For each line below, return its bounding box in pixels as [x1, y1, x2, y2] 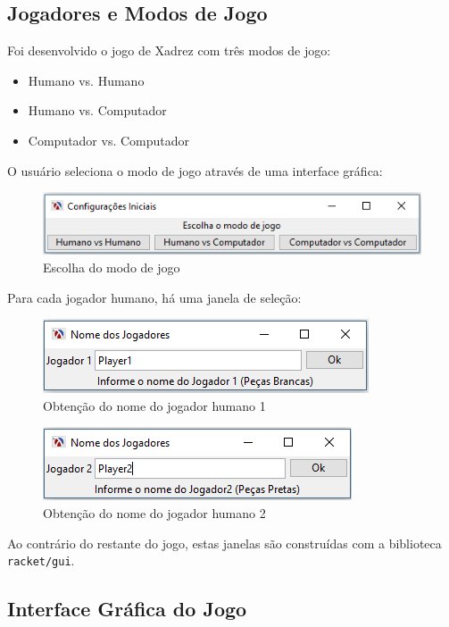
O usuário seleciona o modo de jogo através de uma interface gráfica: [7, 161, 383, 180]
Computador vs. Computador [28, 130, 190, 149]
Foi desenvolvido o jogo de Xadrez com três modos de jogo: [7, 41, 331, 60]
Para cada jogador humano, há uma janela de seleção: [7, 288, 302, 306]
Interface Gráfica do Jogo [7, 595, 247, 623]
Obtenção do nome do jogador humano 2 [43, 503, 266, 522]
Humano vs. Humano [28, 71, 145, 89]
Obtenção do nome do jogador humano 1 [43, 396, 266, 414]
